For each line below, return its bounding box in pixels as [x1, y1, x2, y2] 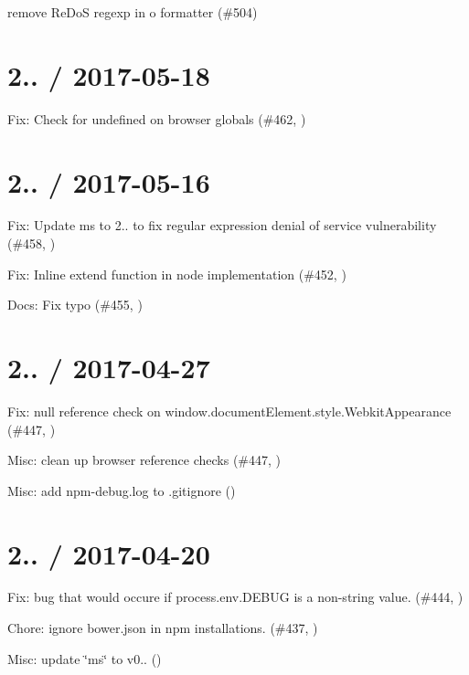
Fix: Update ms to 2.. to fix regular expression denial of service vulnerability [7, 216, 437, 235]
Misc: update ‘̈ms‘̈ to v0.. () [7, 649, 162, 668]
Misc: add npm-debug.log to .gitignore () [7, 480, 236, 500]
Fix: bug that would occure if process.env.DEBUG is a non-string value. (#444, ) [7, 587, 464, 606]
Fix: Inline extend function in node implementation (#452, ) [7, 264, 346, 283]
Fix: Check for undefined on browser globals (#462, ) [7, 109, 306, 128]
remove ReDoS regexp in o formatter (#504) [7, 3, 258, 21]
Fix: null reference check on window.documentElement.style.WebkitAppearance [7, 401, 452, 420]
